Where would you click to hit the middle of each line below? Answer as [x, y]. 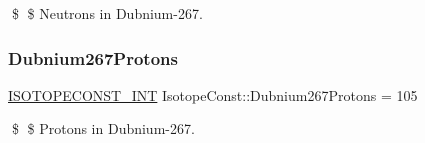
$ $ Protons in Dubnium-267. [103, 128]
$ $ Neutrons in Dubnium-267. [107, 13]
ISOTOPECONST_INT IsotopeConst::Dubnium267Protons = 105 [213, 94]
